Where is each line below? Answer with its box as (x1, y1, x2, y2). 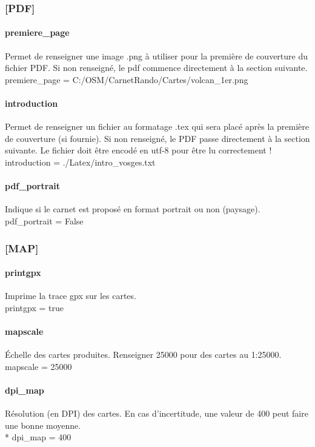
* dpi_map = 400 (5, 431, 71, 443)
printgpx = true (5, 301, 64, 314)
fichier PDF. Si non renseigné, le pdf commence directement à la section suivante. (5, 61, 308, 74)
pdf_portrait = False (5, 214, 84, 227)
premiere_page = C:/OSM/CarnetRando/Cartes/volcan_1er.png (5, 73, 248, 86)
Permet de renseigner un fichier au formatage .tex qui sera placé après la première (5, 120, 310, 133)
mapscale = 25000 (5, 360, 72, 372)
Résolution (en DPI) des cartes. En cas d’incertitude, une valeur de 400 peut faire (5, 407, 308, 420)
